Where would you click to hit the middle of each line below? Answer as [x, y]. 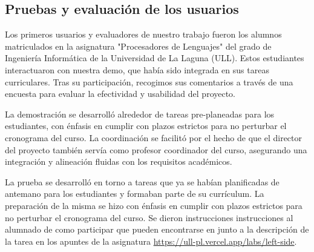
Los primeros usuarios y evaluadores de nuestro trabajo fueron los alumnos [143, 34]
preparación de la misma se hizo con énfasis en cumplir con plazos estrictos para [154, 205]
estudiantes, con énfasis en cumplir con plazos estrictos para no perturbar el [146, 126]
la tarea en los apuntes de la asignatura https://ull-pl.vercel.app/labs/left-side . [151, 241]
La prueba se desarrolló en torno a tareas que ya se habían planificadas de [142, 181]
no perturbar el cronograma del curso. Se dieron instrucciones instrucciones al [149, 217]
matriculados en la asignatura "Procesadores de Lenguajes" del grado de [138, 46]
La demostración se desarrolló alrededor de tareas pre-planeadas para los [140, 114]
